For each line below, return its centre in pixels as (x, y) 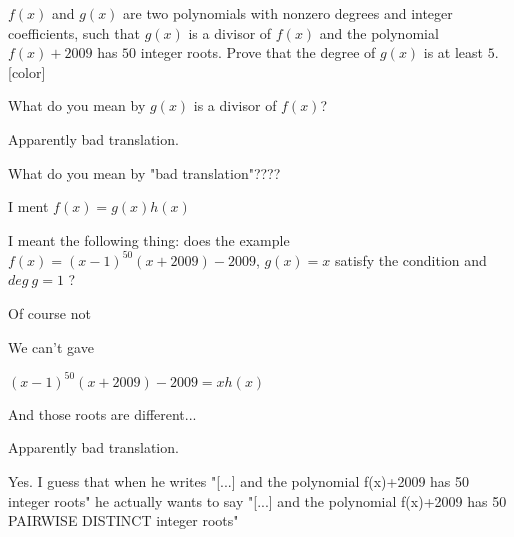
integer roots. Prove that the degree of (258, 52)
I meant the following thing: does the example (149, 239)
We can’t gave (51, 346)
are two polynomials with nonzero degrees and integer (288, 13)
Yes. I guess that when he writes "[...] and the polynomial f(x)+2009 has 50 (239, 480)
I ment (28, 206)
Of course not (49, 313)
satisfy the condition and (411, 259)
